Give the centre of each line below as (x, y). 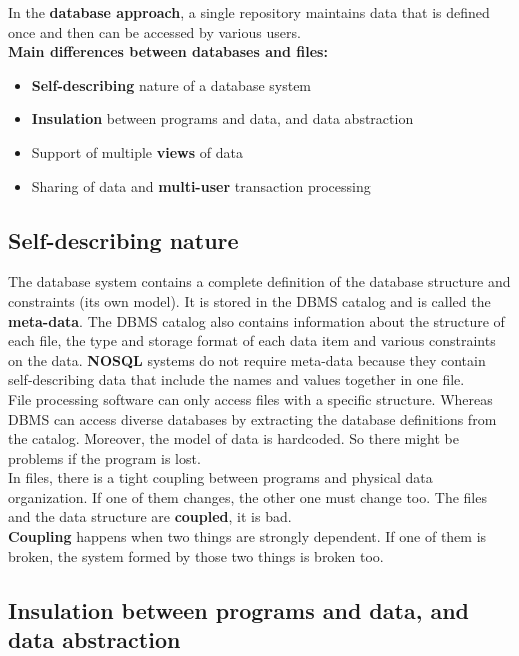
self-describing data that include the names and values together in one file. (236, 379)
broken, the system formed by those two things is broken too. (196, 555)
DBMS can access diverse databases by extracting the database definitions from (252, 418)
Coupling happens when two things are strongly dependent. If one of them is (247, 536)
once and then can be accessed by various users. (154, 31)
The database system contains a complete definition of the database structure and (259, 281)
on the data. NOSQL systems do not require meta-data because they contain (247, 359)
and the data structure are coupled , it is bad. (150, 516)
